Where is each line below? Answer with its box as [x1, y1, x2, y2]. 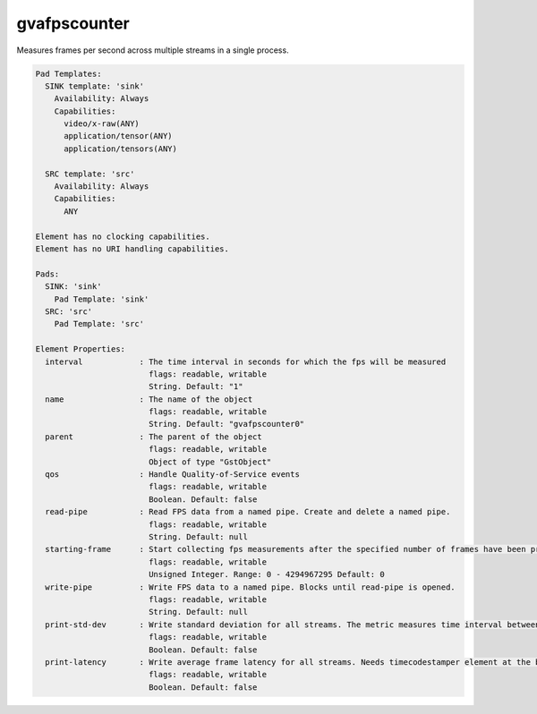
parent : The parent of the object [45, 431, 263, 442]
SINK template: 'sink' [45, 81, 145, 91]
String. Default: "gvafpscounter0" [148, 419, 305, 429]
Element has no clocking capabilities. [35, 231, 210, 242]
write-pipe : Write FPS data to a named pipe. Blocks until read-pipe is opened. [45, 582, 456, 592]
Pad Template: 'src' [54, 319, 145, 329]
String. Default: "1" [148, 381, 243, 392]
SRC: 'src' [45, 306, 93, 317]
